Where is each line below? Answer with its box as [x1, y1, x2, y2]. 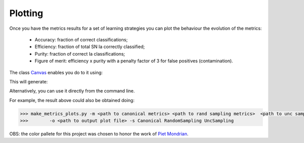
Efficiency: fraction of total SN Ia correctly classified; [34, 43, 145, 50]
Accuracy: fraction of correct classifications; [34, 36, 128, 42]
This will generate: [9, 78, 48, 84]
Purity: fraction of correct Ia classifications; [34, 51, 125, 57]
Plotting [9, 8, 43, 19]
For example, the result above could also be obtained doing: [9, 97, 135, 103]
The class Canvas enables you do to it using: [9, 69, 103, 75]
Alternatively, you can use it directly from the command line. [9, 88, 135, 94]
